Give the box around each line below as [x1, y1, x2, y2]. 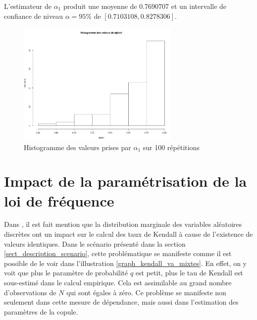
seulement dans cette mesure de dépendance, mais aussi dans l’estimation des [4, 297, 239, 307]
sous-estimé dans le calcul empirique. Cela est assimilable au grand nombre [4, 277, 232, 288]
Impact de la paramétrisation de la [4, 171, 247, 191]
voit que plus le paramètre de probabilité [4, 267, 128, 278]
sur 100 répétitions [143, 142, 200, 152]
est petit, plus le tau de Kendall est [135, 267, 243, 278]
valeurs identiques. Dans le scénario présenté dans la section [4, 238, 186, 249]
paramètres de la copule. [4, 306, 78, 317]
